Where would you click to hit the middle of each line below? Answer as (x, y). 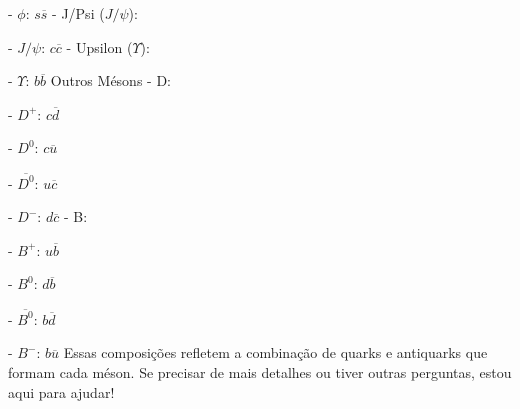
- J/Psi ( (78, 13)
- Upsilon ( (99, 46)
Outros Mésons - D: (110, 80)
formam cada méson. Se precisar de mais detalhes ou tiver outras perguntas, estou (260, 371)
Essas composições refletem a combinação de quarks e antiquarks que (275, 352)
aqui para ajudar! (61, 391)
